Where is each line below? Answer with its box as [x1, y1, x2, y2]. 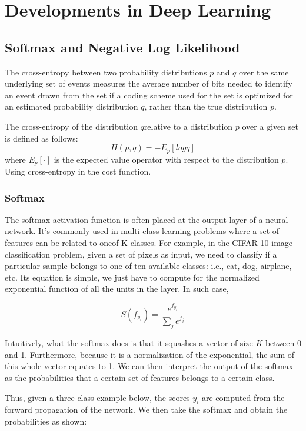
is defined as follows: [5, 131, 78, 144]
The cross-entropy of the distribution [5, 120, 138, 132]
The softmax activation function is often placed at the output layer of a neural [5, 213, 288, 225]
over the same [239, 65, 289, 78]
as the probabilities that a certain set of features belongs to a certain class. [5, 371, 275, 383]
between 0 [265, 337, 301, 349]
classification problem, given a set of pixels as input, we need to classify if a [5, 248, 277, 260]
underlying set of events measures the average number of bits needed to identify [5, 77, 292, 90]
